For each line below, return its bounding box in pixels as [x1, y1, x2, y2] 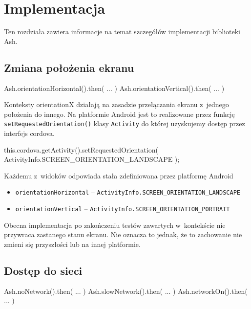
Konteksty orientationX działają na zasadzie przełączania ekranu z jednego [4, 99, 229, 110]
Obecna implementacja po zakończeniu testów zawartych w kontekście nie [4, 220, 226, 230]
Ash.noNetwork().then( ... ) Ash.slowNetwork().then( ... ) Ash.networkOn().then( [4, 286, 248, 296]
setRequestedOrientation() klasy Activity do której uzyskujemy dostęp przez [4, 118, 245, 129]
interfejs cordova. [4, 128, 55, 138]
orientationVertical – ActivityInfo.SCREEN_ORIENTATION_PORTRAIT [15, 203, 230, 213]
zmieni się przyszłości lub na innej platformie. [4, 239, 141, 249]
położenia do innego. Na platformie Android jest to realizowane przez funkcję [4, 109, 235, 119]
